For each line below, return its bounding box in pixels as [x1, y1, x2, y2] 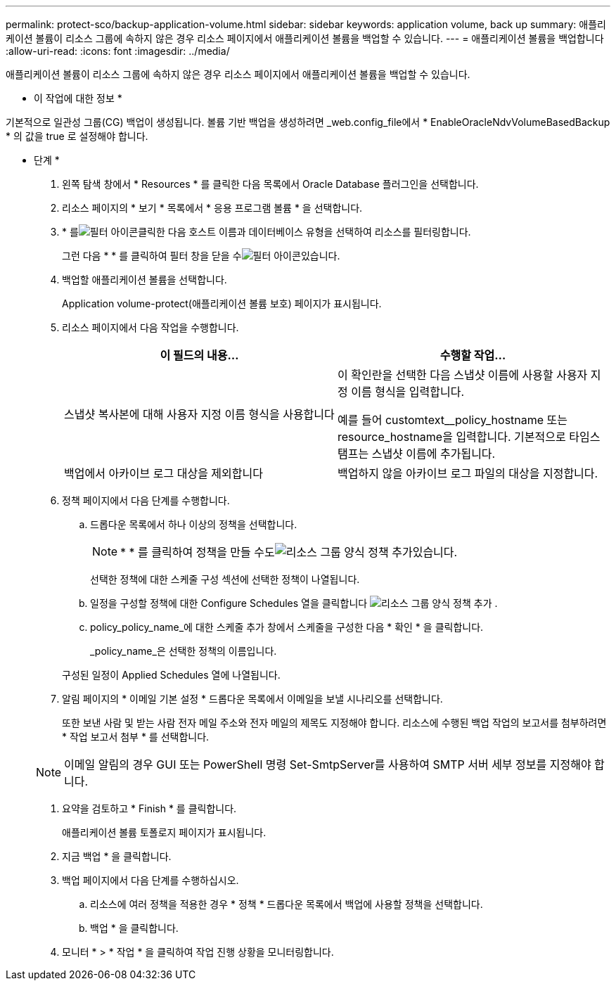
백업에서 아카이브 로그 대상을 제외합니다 [64, 466, 263, 480]
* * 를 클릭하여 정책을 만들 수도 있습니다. [120, 545, 458, 559]
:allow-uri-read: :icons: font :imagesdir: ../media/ [6, 45, 230, 57]
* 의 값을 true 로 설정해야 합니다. [6, 130, 148, 142]
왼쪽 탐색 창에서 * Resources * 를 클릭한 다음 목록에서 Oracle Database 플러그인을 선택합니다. [62, 178, 479, 190]
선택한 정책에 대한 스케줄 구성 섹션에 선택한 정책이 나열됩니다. [90, 573, 360, 585]
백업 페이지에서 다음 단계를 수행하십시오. [62, 874, 239, 886]
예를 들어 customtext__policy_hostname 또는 [338, 413, 568, 427]
